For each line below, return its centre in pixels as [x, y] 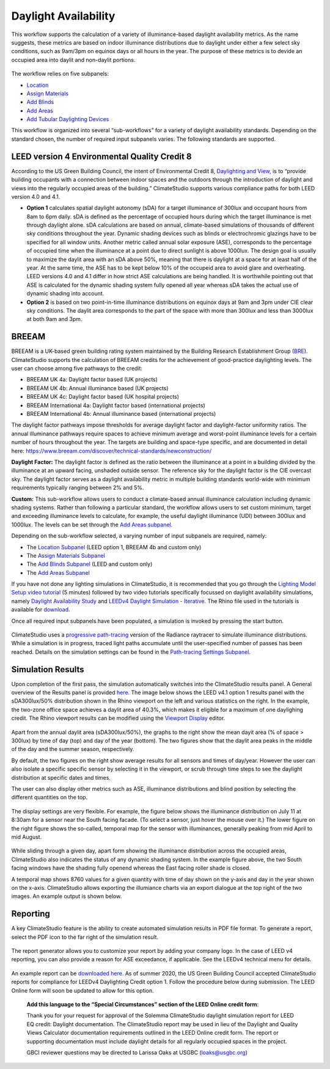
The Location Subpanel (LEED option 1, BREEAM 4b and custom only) [114, 547]
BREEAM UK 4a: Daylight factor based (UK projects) [92, 380]
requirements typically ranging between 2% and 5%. [78, 488]
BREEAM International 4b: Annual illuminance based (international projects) [121, 414]
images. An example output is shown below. [67, 897]
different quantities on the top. [50, 797]
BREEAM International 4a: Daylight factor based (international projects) [116, 405]
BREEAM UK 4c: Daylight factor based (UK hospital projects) [103, 397]
